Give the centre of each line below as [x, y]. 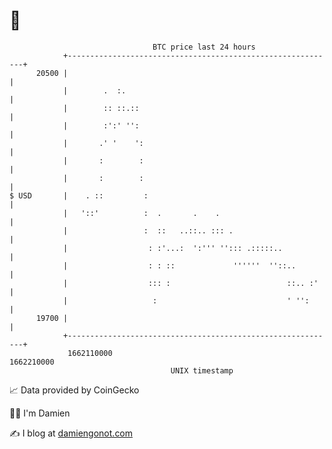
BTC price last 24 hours [204, 47]
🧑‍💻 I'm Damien [40, 413]
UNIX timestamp [202, 370]
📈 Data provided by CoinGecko [74, 390]
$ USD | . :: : [79, 195]
